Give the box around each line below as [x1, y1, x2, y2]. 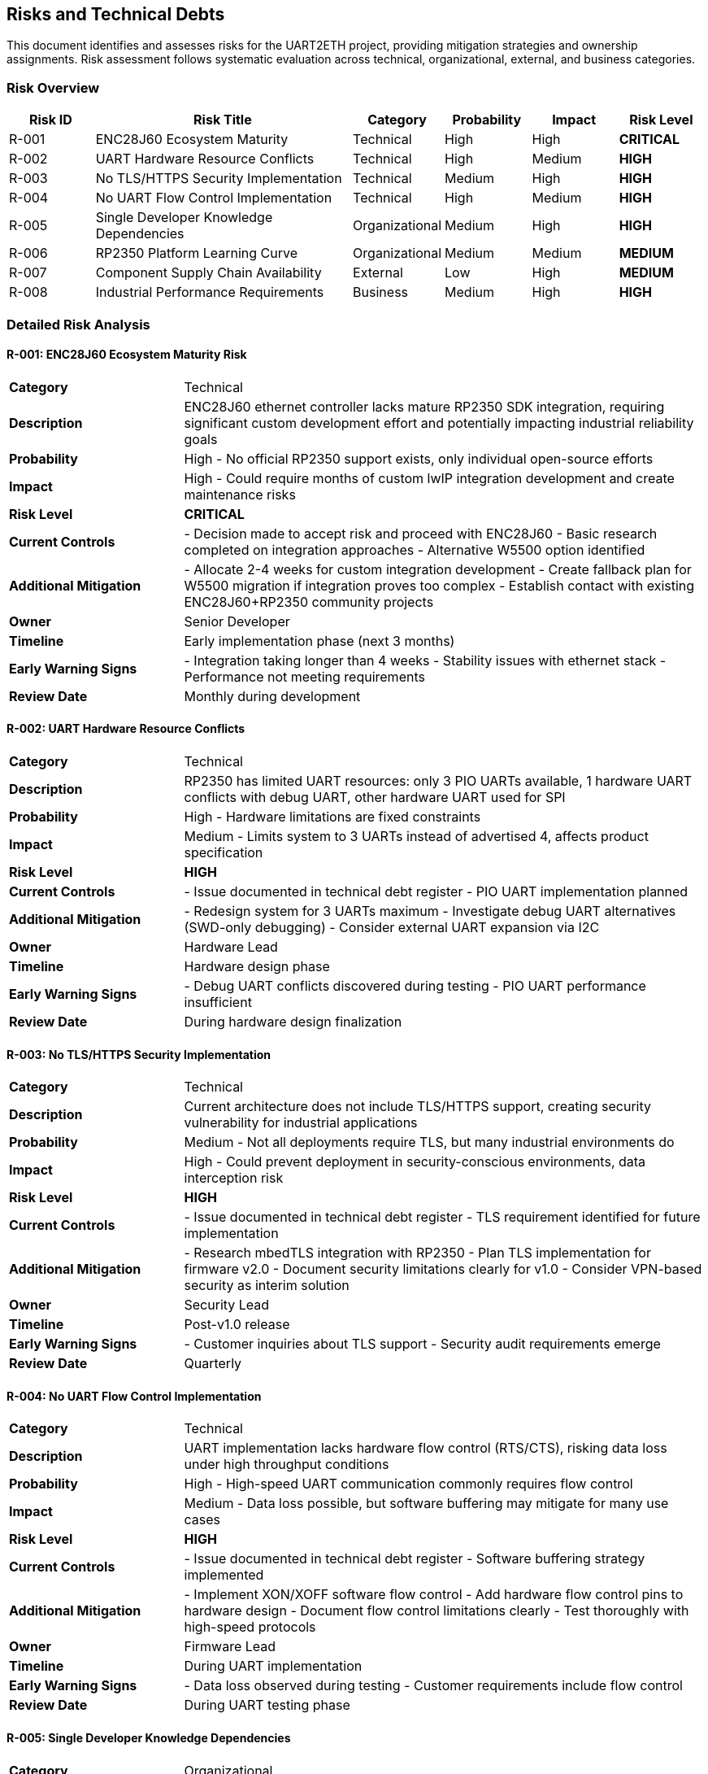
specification [184, 843, 263, 861]
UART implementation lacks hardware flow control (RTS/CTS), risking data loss [184, 1440, 667, 1457]
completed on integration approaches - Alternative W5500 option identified [184, 541, 645, 558]
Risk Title [193, 111, 252, 129]
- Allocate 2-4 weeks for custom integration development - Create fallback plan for [184, 560, 692, 578]
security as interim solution [184, 1277, 350, 1294]
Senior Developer [184, 612, 290, 630]
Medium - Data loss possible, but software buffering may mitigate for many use [184, 1495, 669, 1512]
